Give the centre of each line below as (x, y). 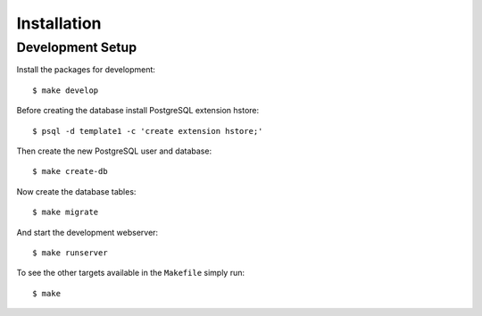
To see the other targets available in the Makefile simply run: (131, 273)
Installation (59, 23)
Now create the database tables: (76, 191)
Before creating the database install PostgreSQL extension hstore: (138, 111)
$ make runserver (70, 253)
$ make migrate (66, 212)
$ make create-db (70, 171)
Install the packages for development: (86, 70)
